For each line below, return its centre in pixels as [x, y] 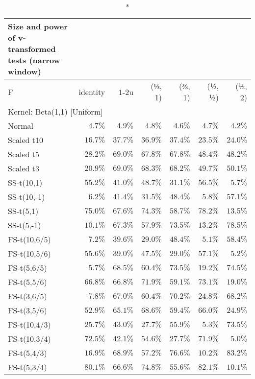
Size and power [38, 26]
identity [92, 92]
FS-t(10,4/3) [29, 324]
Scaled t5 [24, 154]
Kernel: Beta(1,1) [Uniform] [55, 111]
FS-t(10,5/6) [29, 253]
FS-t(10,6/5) [29, 239]
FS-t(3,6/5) [27, 296]
